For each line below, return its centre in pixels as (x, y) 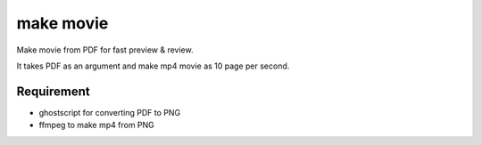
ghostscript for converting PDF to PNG (110, 112)
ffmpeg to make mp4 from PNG (97, 125)
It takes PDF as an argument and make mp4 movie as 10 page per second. (153, 66)
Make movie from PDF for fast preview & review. (105, 50)
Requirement (54, 91)
